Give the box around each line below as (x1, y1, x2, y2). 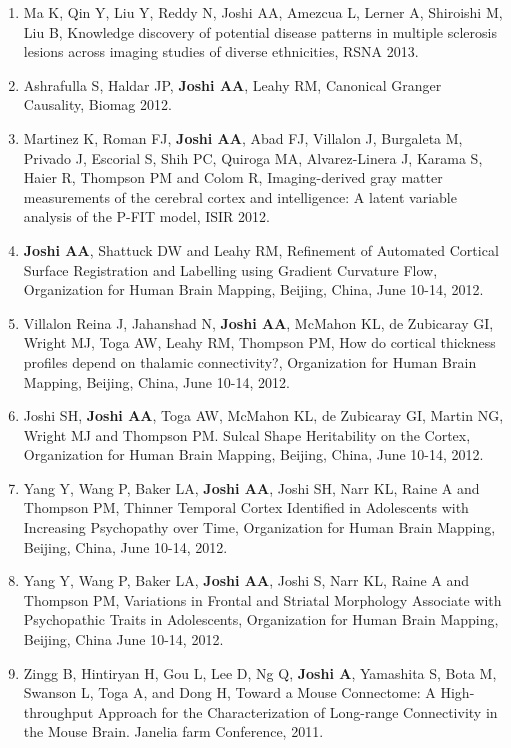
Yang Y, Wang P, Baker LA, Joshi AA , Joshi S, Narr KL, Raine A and (23, 570, 470, 591)
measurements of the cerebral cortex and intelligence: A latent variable (23, 186, 457, 207)
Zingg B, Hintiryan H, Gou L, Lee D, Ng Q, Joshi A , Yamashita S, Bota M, (23, 662, 497, 683)
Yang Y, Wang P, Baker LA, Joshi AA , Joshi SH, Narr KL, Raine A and (23, 477, 480, 498)
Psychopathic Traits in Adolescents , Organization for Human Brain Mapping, (23, 609, 499, 630)
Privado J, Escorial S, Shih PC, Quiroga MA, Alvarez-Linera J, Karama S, (23, 147, 483, 168)
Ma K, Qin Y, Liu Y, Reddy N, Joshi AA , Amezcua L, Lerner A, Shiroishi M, (23, 2, 503, 22)
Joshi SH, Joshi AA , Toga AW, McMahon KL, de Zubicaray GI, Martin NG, (23, 405, 504, 426)
